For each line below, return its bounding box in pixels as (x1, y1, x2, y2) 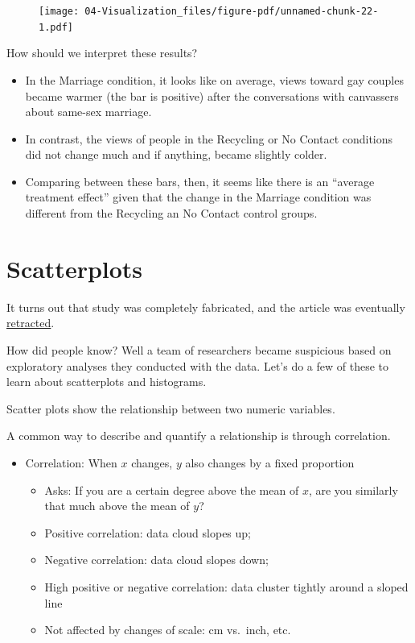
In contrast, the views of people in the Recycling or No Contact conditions (25, 130, 393, 147)
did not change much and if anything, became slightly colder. (25, 146, 327, 163)
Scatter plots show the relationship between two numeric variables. (6, 400, 335, 417)
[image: (39, 6, 80, 17)
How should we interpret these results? (6, 44, 198, 61)
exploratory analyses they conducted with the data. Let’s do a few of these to (6, 357, 389, 374)
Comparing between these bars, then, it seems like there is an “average (25, 172, 375, 189)
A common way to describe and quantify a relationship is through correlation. (6, 427, 391, 444)
